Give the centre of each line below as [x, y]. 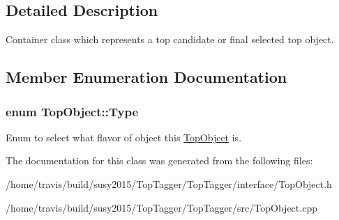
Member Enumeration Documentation [146, 77]
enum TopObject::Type [72, 111]
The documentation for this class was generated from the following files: [159, 160]
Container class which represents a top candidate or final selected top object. [170, 39]
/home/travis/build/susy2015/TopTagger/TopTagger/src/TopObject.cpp [161, 207]
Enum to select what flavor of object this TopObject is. [124, 137]
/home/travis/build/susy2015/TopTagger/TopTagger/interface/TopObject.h [169, 183]
